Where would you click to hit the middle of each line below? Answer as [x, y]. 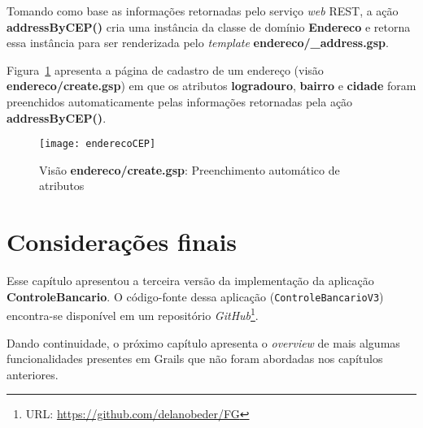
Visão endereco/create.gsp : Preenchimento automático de [190, 169]
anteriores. [33, 374]
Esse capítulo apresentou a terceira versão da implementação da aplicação [190, 281]
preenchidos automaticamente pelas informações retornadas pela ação [180, 101]
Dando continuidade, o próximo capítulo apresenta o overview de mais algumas [203, 342]
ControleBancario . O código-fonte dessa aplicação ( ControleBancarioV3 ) [195, 296]
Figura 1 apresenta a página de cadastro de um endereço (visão [165, 69]
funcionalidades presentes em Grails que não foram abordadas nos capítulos [195, 359]
